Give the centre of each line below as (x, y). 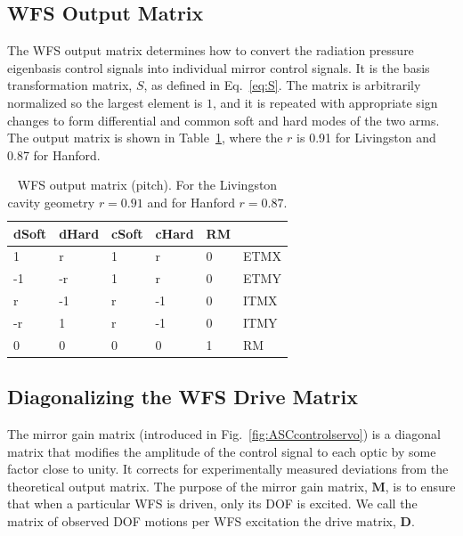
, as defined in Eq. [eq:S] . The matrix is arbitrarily (282, 85)
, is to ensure (420, 486)
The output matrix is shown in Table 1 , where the (145, 138)
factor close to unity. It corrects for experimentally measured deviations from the (228, 469)
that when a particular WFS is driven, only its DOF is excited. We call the (212, 504)
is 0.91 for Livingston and (366, 138)
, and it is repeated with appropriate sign (325, 102)
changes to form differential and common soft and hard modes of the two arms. (223, 120)
